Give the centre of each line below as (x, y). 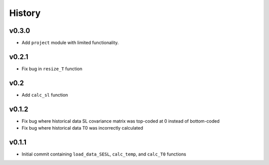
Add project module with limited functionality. (70, 43)
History (25, 13)
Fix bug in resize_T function (52, 69)
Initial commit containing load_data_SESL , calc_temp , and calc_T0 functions (104, 154)
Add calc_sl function (45, 95)
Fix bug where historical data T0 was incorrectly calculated (82, 128)
